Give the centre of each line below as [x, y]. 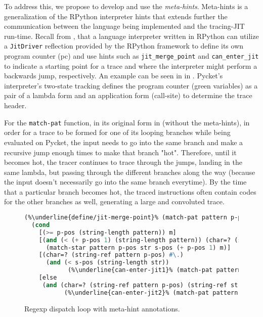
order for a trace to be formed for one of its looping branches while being [117, 132]
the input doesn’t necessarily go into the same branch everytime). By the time [125, 182]
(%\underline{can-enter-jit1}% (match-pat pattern [155, 270]
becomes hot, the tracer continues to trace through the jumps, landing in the [123, 162]
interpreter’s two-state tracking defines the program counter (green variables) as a [131, 85]
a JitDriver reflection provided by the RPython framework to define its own [124, 46]
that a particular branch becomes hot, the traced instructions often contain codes [130, 191]
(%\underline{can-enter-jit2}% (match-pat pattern [151, 292]
